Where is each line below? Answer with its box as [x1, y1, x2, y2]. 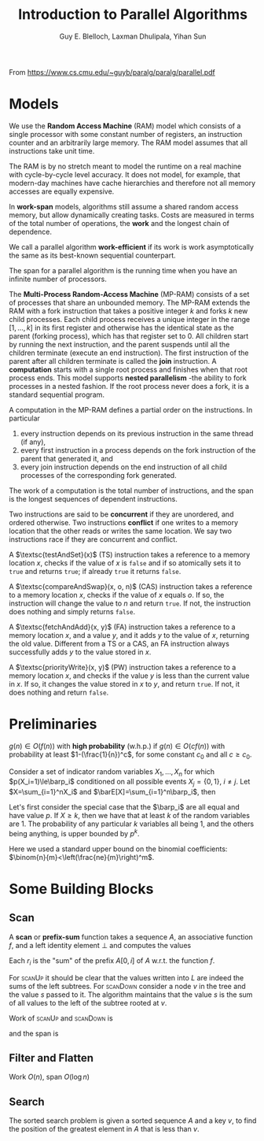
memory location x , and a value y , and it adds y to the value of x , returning [9, 630, 250, 639]
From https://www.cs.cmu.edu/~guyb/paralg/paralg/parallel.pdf [9, 67, 215, 76]
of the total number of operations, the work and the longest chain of [9, 218, 230, 228]
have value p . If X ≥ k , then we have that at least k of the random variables [9, 811, 251, 821]
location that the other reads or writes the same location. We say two [9, 526, 233, 535]
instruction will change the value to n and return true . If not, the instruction [9, 598, 251, 608]
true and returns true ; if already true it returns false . [9, 566, 181, 576]
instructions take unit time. [9, 146, 95, 155]
